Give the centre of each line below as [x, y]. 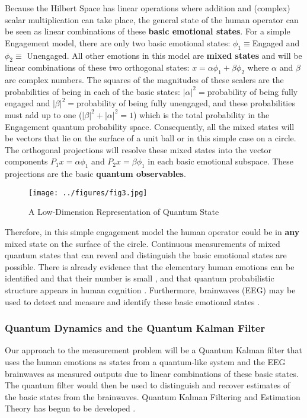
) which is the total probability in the [201, 114]
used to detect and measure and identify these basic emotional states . [132, 301]
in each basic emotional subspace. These [221, 161]
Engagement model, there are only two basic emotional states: [118, 42]
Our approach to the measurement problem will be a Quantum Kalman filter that [153, 350]
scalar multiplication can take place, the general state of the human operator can [152, 19]
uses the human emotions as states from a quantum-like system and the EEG [145, 361]
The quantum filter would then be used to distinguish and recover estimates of [148, 385]
